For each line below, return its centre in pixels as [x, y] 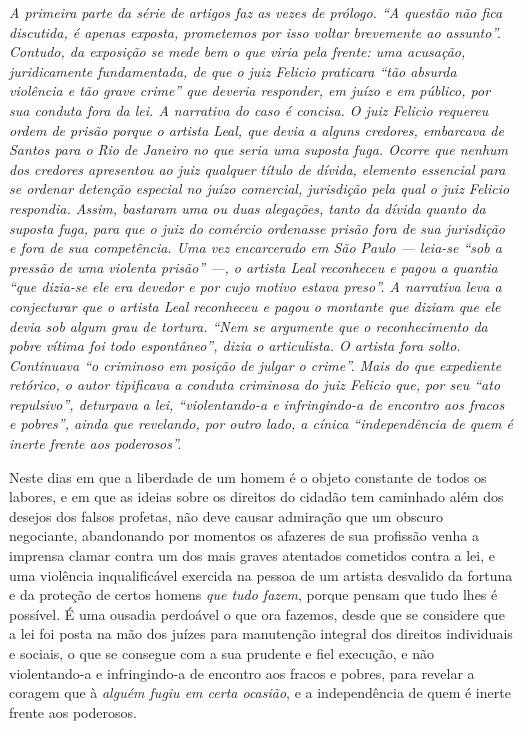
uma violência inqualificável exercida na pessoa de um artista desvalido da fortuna [261, 574]
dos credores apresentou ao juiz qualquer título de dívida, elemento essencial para [257, 168]
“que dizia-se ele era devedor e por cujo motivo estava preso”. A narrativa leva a [255, 286]
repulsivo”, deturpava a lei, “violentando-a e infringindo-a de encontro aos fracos [257, 403]
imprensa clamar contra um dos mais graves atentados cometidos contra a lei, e [252, 555]
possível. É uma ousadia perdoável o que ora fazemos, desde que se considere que [257, 613]
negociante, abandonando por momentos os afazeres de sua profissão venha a [244, 535]
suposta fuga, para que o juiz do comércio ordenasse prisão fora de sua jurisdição [257, 227]
